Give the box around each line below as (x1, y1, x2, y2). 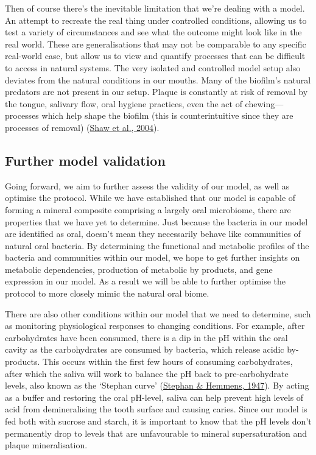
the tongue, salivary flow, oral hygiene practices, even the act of (5, 97, 242, 110)
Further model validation (5, 150, 166, 169)
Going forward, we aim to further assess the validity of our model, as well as (5, 179, 290, 192)
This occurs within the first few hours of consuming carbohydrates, (42, 355, 293, 368)
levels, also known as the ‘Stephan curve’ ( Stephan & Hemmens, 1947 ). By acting (5, 379, 309, 392)
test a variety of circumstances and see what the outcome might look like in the (5, 26, 302, 38)
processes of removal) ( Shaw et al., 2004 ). (5, 121, 160, 133)
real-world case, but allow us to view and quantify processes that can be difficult (5, 49, 306, 62)
